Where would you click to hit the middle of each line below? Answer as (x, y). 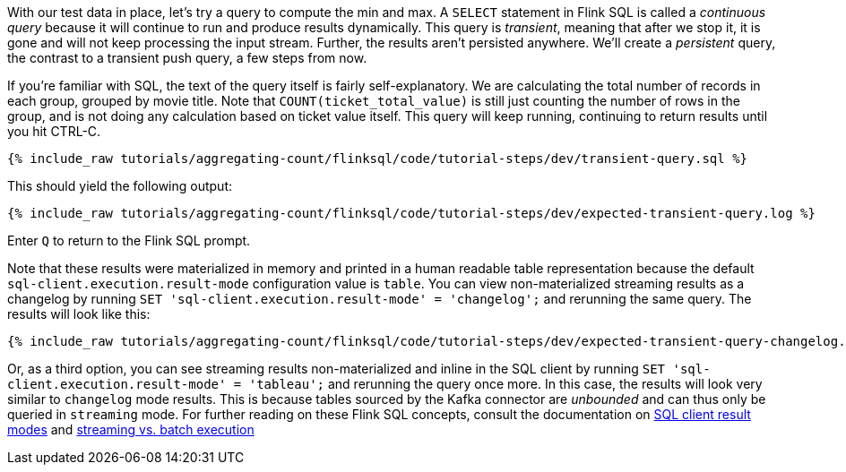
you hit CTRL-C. (54, 131)
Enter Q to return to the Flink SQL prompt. (129, 240)
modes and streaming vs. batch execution (131, 429)
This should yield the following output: (120, 186)
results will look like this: (79, 314)
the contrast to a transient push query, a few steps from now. (187, 58)
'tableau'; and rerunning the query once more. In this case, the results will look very (505, 384)
